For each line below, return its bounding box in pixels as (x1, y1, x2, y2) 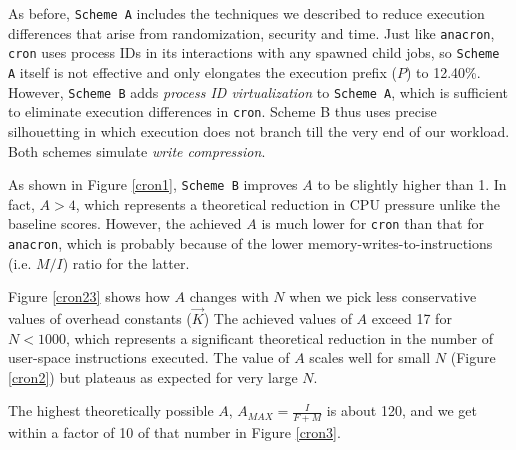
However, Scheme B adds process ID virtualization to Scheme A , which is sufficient (8, 81, 508, 102)
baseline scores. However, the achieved (8, 213, 242, 234)
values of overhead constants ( (8, 308, 192, 329)
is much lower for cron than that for (261, 213, 484, 234)
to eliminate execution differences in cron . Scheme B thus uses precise (8, 101, 437, 122)
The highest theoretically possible (8, 400, 214, 421)
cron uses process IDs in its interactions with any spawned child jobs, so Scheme (8, 42, 500, 63)
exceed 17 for (371, 308, 452, 329)
